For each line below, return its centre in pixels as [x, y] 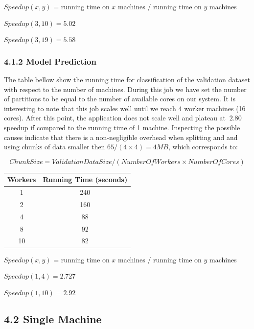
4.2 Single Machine [53, 318]
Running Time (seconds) [85, 179]
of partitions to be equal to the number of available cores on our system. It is [120, 99]
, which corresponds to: [203, 147]
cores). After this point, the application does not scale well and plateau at [115, 118]
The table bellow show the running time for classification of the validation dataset [127, 79]
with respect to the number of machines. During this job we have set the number [125, 89]
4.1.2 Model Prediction [50, 61]
